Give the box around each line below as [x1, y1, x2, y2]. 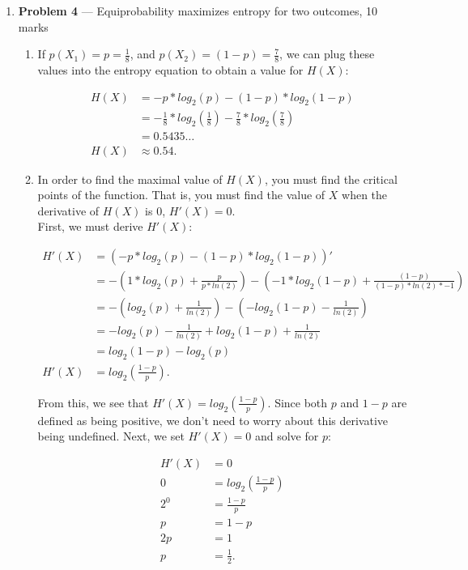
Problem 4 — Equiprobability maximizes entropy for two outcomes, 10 [18, 2, 378, 19]
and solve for [254, 427, 319, 445]
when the [342, 186, 388, 203]
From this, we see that [37, 393, 149, 410]
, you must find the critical [264, 170, 398, 187]
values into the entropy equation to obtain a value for [37, 62, 304, 79]
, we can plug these [279, 45, 375, 62]
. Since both [267, 393, 328, 410]
